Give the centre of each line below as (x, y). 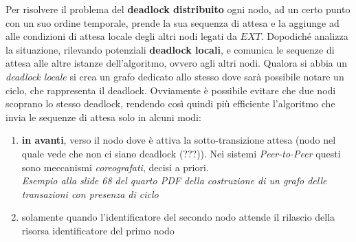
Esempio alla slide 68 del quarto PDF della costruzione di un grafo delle (174, 180)
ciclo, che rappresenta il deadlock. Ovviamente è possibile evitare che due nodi (171, 90)
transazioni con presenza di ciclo (90, 194)
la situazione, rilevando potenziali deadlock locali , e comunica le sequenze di (170, 49)
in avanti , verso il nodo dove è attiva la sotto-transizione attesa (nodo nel (179, 140)
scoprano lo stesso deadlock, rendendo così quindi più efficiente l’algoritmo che (170, 103)
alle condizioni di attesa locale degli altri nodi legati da (121, 36)
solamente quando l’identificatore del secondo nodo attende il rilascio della (178, 217)
